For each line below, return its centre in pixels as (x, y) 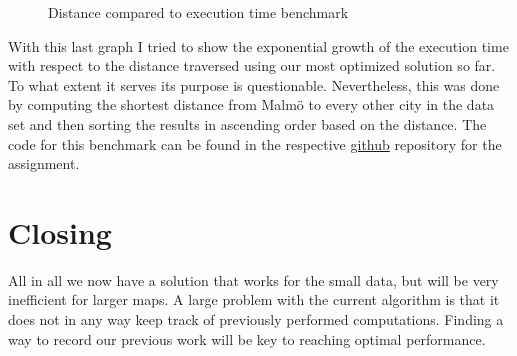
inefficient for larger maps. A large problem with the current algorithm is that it (254, 299)
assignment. (44, 163)
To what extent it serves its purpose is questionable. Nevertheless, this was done (254, 84)
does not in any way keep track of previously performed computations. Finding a (256, 319)
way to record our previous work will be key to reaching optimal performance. (247, 338)
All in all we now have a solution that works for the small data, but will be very (253, 279)
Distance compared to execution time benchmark (198, 12)
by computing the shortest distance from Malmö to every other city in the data (251, 104)
